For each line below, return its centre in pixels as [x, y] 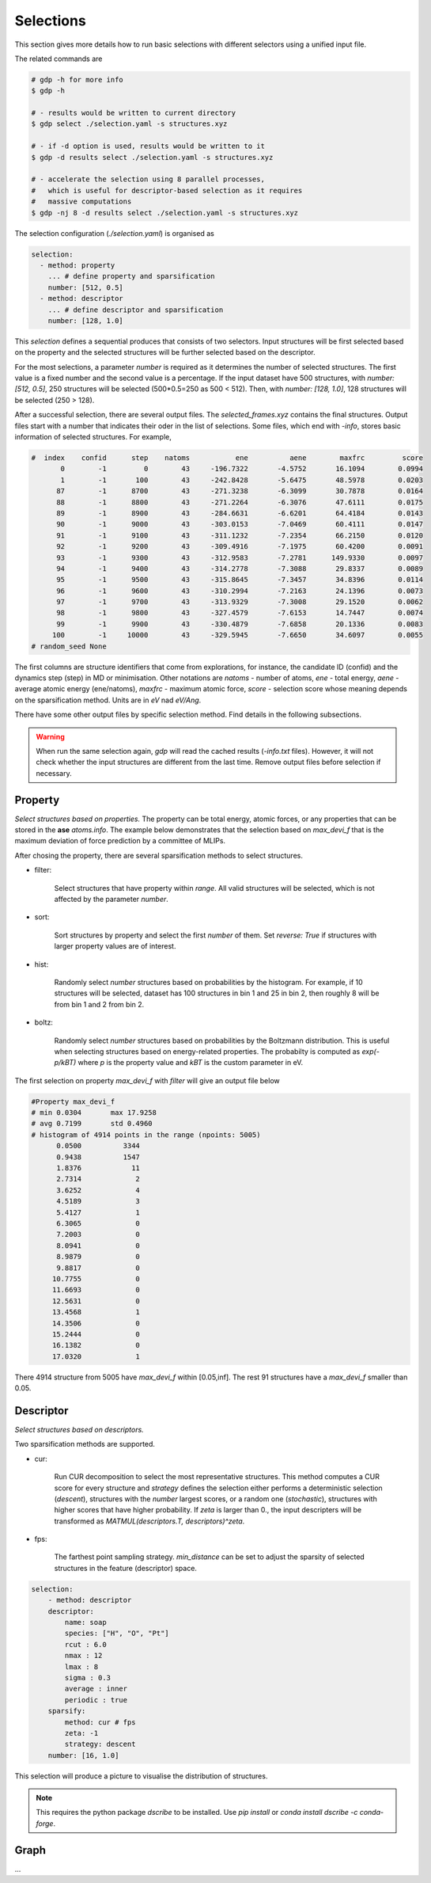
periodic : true [96, 1700]
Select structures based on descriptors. [79, 1429]
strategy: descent [100, 1744]
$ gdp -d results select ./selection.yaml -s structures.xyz [152, 157]
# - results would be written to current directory [134, 113]
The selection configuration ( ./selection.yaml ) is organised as [115, 233]
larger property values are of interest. [115, 946]
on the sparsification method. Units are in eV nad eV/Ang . [108, 700]
